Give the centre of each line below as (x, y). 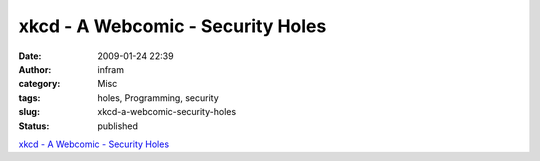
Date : (30, 56)
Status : (34, 126)
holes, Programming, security (158, 97)
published (118, 126)
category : (39, 84)
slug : (29, 112)
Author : (35, 69)
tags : (29, 97)
